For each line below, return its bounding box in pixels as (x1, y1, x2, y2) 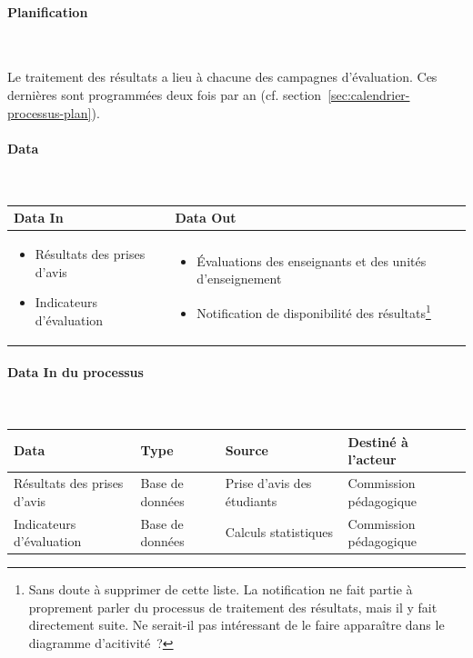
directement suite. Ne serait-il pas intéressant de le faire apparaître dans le (28, 615, 445, 634)
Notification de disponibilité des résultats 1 (196, 301, 431, 322)
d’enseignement (196, 269, 282, 288)
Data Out (175, 208, 236, 227)
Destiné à (347, 432, 408, 451)
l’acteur (347, 450, 397, 469)
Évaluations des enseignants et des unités (196, 251, 427, 270)
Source (225, 441, 268, 460)
